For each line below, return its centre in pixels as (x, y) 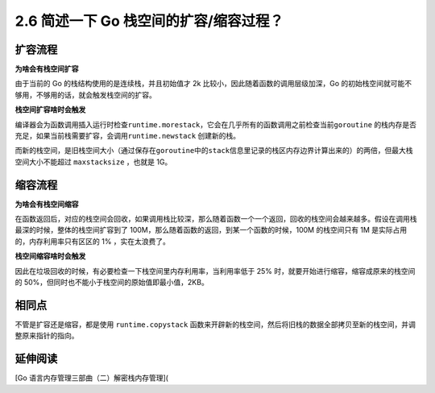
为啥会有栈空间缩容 (47, 204)
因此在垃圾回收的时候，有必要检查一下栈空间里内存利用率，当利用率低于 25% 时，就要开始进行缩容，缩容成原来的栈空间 (215, 271)
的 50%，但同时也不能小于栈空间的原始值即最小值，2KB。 (112, 283)
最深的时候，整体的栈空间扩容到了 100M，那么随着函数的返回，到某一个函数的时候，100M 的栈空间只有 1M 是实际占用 (211, 230)
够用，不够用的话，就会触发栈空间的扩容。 (85, 95)
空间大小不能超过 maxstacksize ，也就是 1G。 (93, 162)
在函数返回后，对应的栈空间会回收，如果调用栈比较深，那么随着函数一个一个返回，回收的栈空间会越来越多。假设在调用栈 (216, 219)
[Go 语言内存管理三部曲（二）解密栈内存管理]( (92, 378)
